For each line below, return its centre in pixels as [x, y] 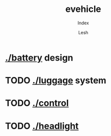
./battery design [39, 58]
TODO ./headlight [42, 126]
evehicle [83, 9]
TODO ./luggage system [56, 81]
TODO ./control [37, 103]
